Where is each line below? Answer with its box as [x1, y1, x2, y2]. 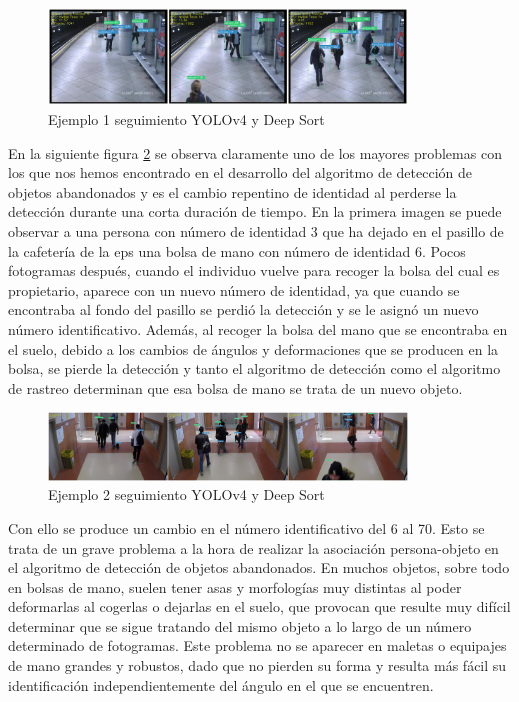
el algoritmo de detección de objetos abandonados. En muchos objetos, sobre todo [8, 557, 510, 578]
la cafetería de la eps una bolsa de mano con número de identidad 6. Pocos [8, 240, 466, 261]
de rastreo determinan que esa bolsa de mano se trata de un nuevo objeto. [8, 377, 463, 398]
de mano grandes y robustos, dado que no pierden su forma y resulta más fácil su [8, 655, 507, 676]
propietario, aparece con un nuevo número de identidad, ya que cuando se [8, 279, 460, 300]
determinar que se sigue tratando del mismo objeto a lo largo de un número [8, 615, 472, 636]
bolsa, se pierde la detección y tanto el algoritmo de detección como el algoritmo [8, 358, 501, 379]
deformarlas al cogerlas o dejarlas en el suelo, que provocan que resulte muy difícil [8, 596, 511, 617]
